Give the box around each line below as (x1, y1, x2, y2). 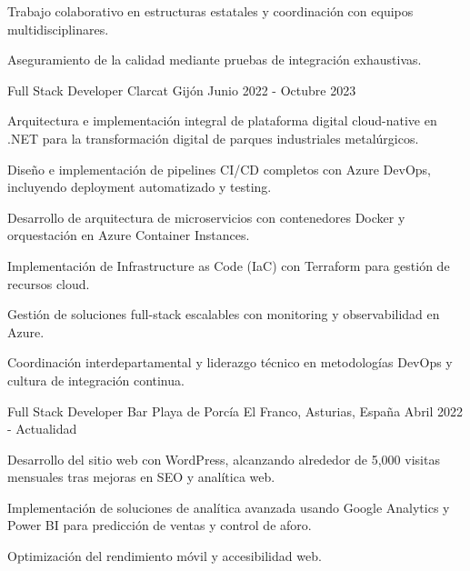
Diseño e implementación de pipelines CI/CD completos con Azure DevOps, (7, 159, 431, 178)
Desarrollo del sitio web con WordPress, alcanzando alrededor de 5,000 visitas (7, 449, 440, 468)
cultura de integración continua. (7, 370, 185, 389)
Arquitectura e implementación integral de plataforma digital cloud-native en (7, 111, 437, 130)
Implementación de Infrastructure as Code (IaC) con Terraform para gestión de (7, 255, 450, 275)
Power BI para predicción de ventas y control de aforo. (7, 516, 312, 535)
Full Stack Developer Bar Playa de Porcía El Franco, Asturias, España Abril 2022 (7, 401, 464, 420)
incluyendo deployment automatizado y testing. (7, 177, 272, 196)
